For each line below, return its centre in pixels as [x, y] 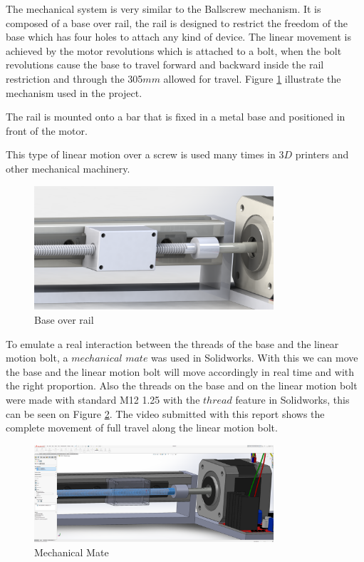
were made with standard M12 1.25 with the [103, 399]
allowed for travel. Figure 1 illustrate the [252, 78]
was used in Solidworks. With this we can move [255, 358]
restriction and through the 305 [74, 78]
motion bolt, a [37, 358]
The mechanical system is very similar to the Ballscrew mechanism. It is [163, 9]
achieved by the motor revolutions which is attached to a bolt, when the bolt [174, 50]
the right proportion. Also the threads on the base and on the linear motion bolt [182, 385]
